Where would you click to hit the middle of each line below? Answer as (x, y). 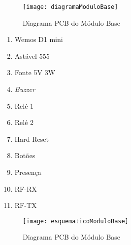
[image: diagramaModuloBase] (70, 7)
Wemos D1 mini (39, 39)
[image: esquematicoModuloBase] (76, 221)
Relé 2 (24, 122)
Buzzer (25, 89)
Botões (25, 155)
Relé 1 (24, 105)
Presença (28, 172)
